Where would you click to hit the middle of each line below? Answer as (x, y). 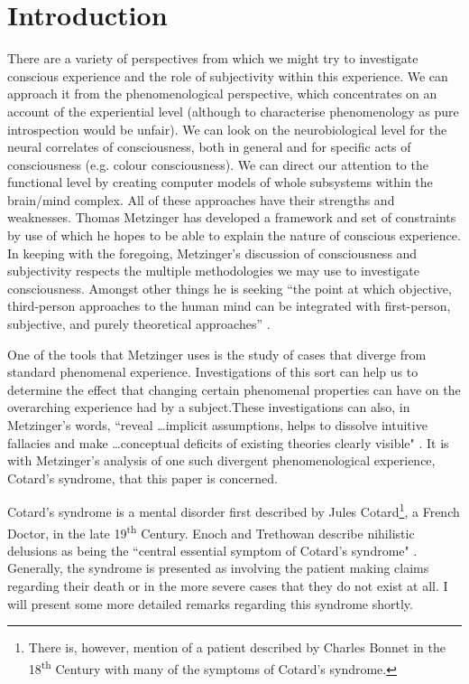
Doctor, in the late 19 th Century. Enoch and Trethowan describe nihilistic (211, 531)
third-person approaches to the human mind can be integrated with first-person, (229, 306)
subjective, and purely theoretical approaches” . (139, 324)
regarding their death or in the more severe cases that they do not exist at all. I (228, 586)
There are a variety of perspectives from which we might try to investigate (213, 58)
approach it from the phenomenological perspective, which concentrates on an (222, 94)
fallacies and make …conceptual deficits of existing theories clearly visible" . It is (228, 442)
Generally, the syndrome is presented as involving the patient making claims (218, 568)
